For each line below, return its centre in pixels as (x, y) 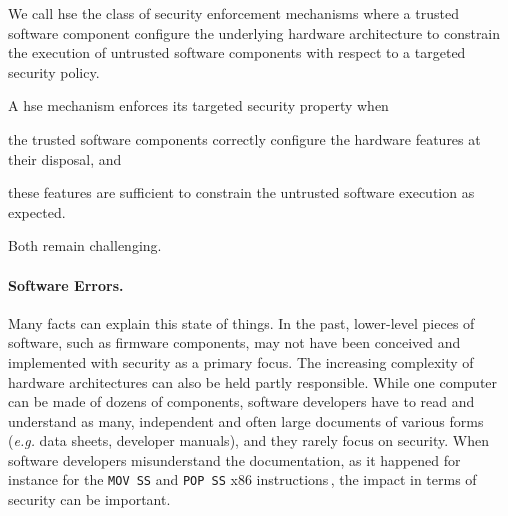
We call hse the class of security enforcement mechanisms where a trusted (233, 13)
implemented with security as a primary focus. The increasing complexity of (241, 361)
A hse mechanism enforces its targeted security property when (198, 105)
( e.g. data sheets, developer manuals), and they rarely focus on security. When (248, 440)
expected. (37, 211)
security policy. (54, 71)
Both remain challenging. (85, 245)
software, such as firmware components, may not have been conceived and (234, 342)
